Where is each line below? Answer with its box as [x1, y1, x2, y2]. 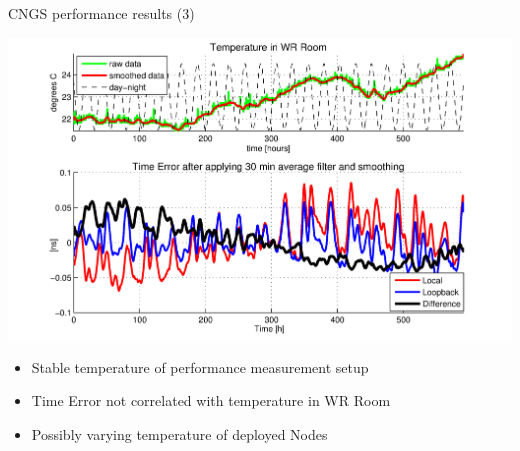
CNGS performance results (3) [8, 3, 195, 23]
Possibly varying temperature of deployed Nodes [31, 423, 328, 444]
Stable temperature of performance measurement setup [31, 356, 369, 377]
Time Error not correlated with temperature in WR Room [31, 390, 391, 411]
